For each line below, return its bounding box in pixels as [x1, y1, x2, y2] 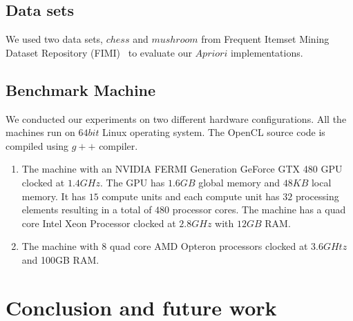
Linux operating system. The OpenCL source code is [102, 125, 325, 139]
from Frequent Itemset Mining [201, 32, 330, 46]
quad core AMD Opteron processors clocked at [109, 239, 308, 253]
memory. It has [21, 188, 86, 203]
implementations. [230, 45, 303, 59]
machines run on [6, 125, 75, 139]
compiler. [99, 138, 138, 153]
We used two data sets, [6, 32, 103, 46]
